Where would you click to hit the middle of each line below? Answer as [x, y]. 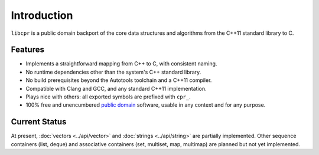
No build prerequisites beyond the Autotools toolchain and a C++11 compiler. [119, 80]
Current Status [39, 122]
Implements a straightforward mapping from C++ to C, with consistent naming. [121, 64]
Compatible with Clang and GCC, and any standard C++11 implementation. [116, 88]
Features [27, 50]
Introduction [42, 15]
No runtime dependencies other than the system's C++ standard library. [113, 72]
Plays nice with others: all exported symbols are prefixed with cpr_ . [108, 97]
